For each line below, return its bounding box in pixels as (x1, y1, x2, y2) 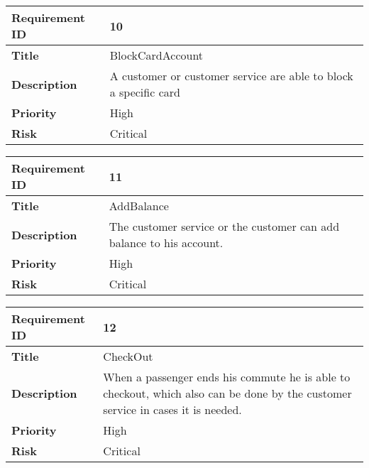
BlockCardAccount (109, 47, 204, 63)
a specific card (109, 84, 180, 100)
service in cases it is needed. (103, 401, 242, 418)
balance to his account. (109, 234, 224, 251)
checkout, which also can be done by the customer (103, 385, 352, 401)
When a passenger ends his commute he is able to (103, 369, 351, 385)
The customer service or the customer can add (109, 218, 340, 234)
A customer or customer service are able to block (109, 67, 353, 84)
